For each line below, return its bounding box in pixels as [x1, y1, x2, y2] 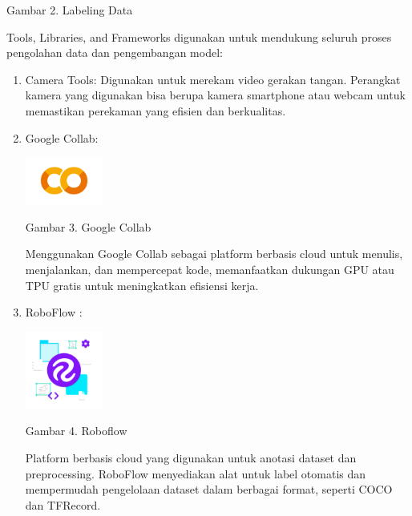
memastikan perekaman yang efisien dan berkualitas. [25, 102, 286, 119]
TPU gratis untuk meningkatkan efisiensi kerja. [25, 276, 259, 293]
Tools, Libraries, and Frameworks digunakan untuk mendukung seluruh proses [6, 28, 392, 45]
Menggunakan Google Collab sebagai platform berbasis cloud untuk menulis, [25, 245, 403, 262]
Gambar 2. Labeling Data [6, 2, 133, 18]
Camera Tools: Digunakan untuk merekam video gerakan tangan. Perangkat [25, 71, 401, 87]
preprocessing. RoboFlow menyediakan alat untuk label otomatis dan [25, 465, 366, 482]
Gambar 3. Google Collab [25, 218, 151, 235]
